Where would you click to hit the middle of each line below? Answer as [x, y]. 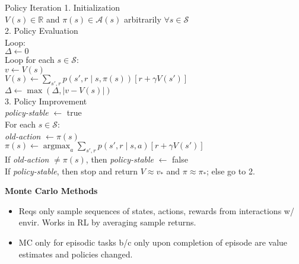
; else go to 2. [231, 171]
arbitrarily [143, 19]
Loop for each [30, 60]
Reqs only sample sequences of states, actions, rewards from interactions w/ [156, 210]
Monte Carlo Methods [51, 191]
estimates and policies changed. [76, 254]
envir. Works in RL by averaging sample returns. [107, 222]
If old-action [27, 159]
